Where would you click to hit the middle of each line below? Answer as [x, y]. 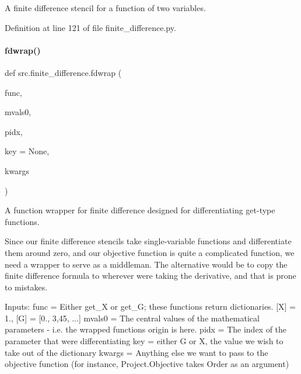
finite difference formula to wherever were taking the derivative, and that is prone [150, 276]
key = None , [27, 151]
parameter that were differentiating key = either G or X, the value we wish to [144, 341]
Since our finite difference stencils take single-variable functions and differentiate [148, 241]
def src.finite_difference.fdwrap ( [63, 72]
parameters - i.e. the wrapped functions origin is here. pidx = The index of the [146, 329]
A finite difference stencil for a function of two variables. [105, 8]
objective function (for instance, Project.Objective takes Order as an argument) [147, 364]
